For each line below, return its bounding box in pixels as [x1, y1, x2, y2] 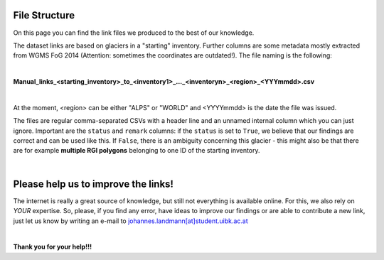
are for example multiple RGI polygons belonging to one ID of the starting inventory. [13, 146, 260, 155]
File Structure [13, 9, 75, 21]
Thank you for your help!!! [13, 242, 92, 251]
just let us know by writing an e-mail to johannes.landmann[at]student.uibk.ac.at [13, 217, 248, 225]
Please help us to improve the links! [13, 178, 174, 190]
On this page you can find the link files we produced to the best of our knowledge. [13, 28, 255, 37]
